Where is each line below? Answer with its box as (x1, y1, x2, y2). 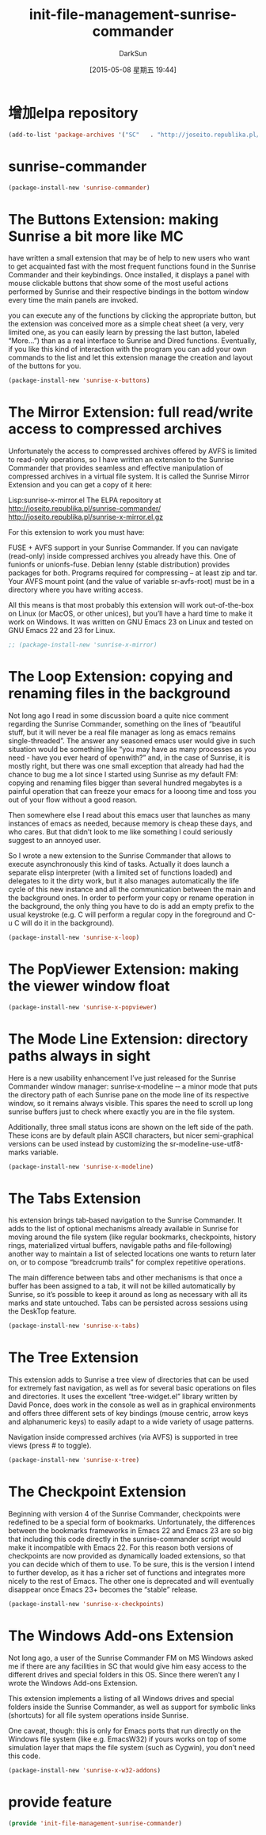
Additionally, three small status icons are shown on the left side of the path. (8, 1122, 253, 1131)
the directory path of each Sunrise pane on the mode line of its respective (8, 1089, 249, 1099)
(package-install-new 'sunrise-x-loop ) (8, 933, 140, 941)
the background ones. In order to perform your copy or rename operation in (8, 893, 255, 902)
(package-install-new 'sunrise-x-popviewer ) (8, 1003, 158, 1011)
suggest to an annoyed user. (8, 835, 101, 845)
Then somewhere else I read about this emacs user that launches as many (8, 810, 251, 819)
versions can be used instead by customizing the (8, 1139, 169, 1148)
